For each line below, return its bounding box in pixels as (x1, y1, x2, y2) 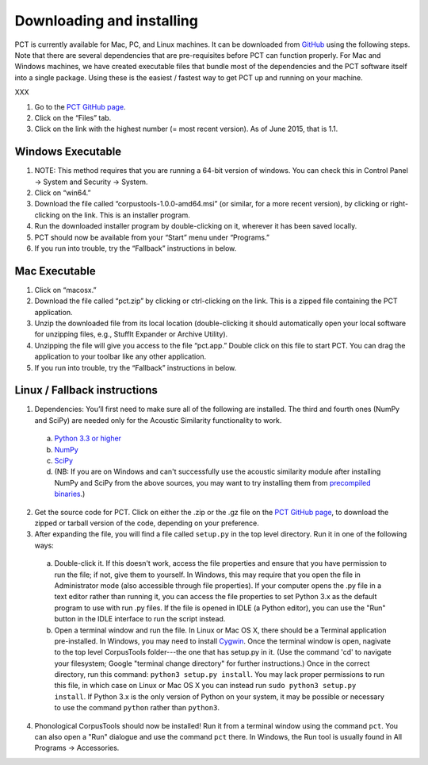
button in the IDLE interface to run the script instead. (54, 614, 226, 624)
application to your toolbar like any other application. (34, 352, 207, 361)
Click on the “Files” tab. (34, 113, 112, 122)
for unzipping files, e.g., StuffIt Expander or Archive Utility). (34, 329, 228, 339)
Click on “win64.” (34, 187, 91, 198)
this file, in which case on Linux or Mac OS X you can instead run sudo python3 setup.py (54, 681, 357, 690)
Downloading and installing (14, 12, 198, 29)
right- (389, 199, 408, 209)
